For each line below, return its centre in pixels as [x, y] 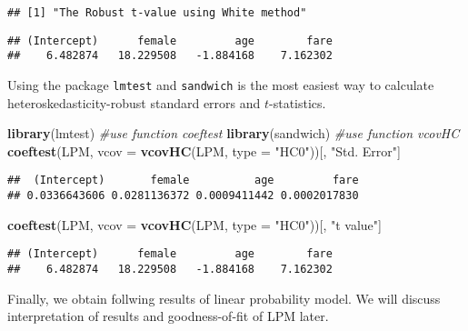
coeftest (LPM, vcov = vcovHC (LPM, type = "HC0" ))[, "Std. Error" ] [204, 150]
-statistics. [298, 102]
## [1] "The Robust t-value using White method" [157, 13]
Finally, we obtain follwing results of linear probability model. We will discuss [224, 298]
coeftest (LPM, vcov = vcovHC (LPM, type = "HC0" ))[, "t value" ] [194, 224]
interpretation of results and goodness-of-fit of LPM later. [168, 316]
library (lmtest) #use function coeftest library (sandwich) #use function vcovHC [234, 133]
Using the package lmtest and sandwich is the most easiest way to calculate [221, 84]
